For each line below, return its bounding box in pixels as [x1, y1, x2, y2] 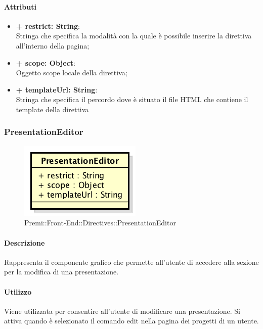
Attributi [4, 1, 36, 12]
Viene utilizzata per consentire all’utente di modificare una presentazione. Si [4, 305, 240, 316]
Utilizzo [4, 286, 32, 297]
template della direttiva [16, 104, 89, 114]
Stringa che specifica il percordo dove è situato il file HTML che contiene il [16, 94, 248, 105]
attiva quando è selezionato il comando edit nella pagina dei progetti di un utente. [4, 315, 259, 326]
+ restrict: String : [16, 20, 80, 31]
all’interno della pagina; [16, 40, 90, 51]
